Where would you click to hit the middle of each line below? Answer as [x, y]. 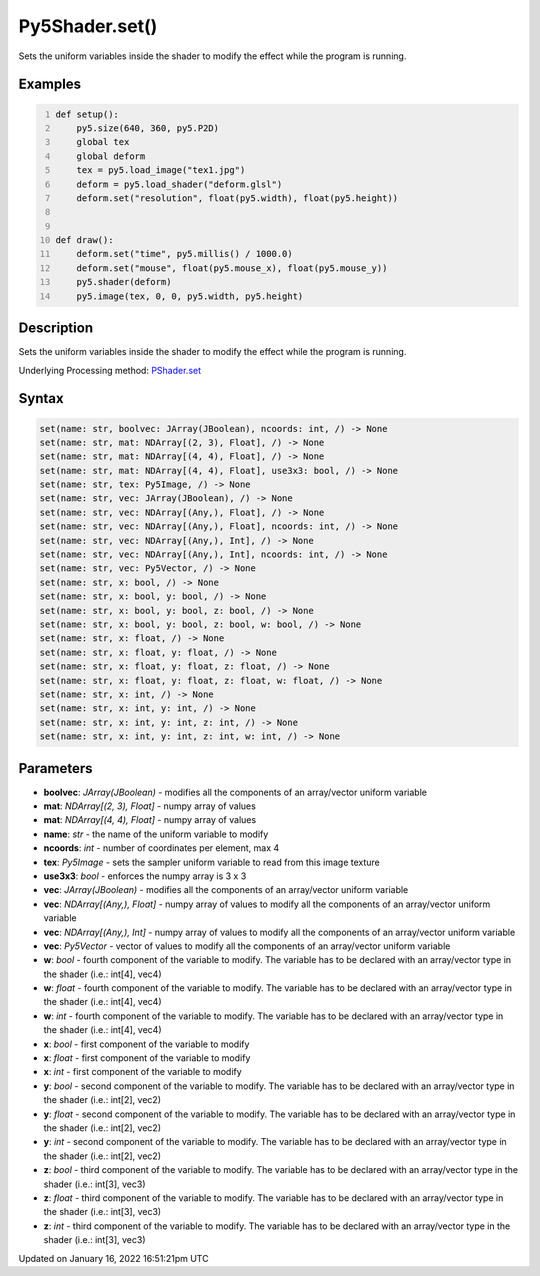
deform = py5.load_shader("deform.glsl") [179, 184]
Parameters [55, 768]
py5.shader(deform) [124, 282]
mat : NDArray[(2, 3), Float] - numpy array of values [150, 806]
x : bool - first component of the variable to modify [146, 1044]
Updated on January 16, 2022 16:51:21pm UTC [113, 1258]
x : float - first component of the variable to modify [147, 1058]
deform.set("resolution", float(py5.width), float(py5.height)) [237, 198]
